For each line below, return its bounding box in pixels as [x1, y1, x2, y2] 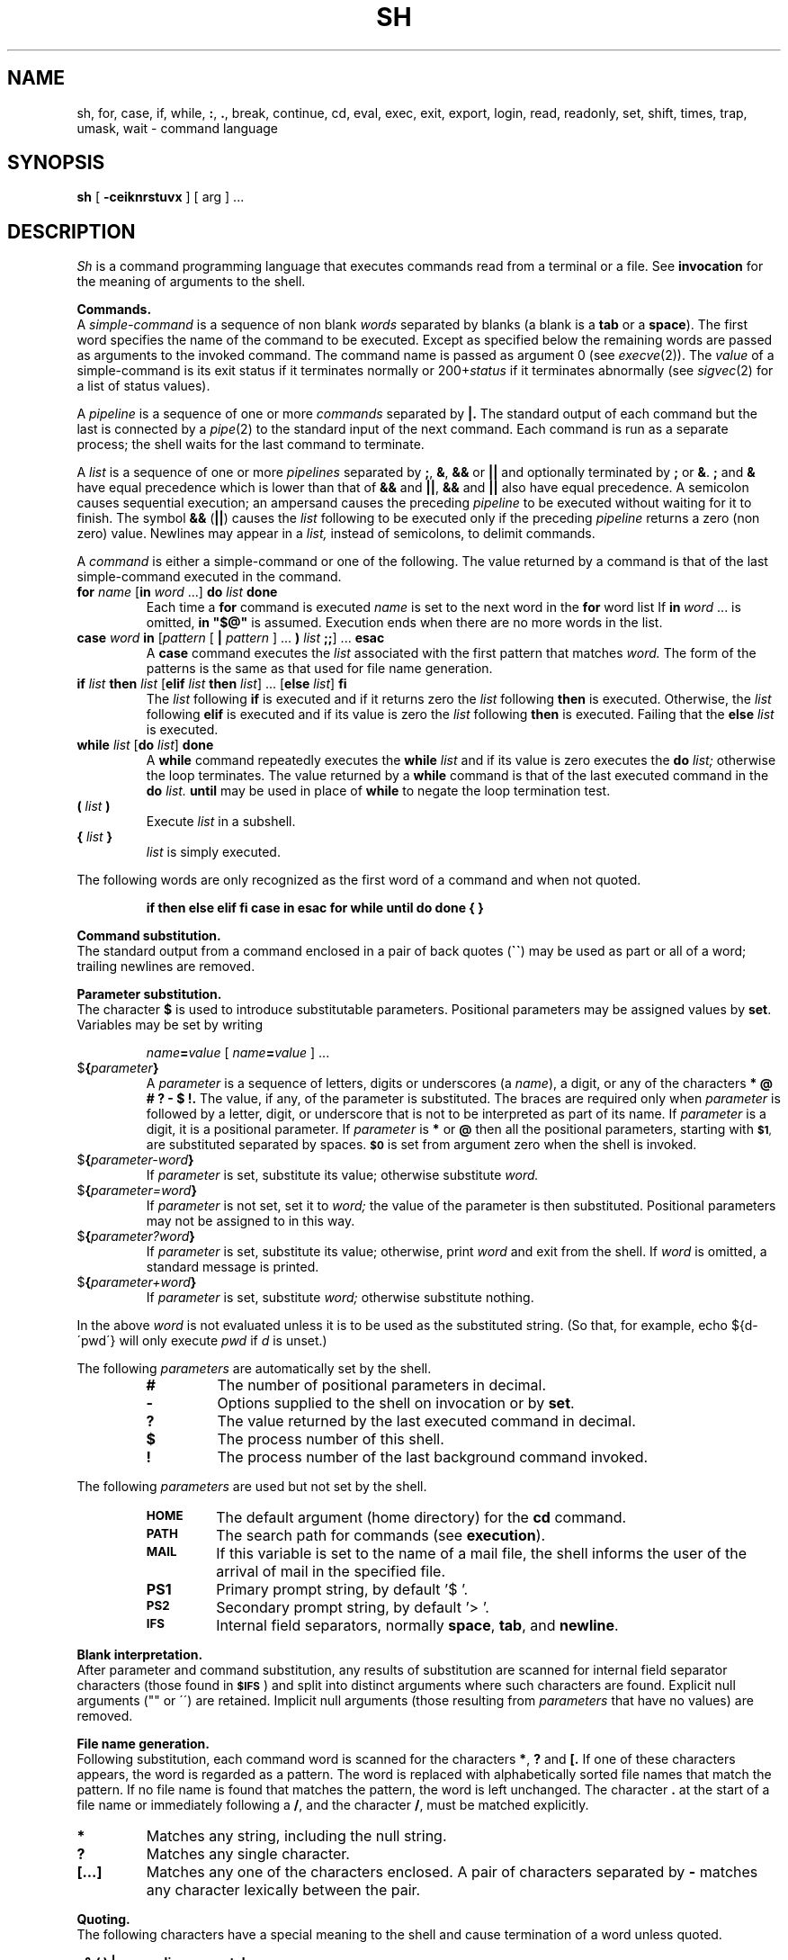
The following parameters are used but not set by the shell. [76, 1479, 427, 1495]
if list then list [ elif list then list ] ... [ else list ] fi [76, 676, 347, 692]
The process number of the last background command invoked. [217, 1448, 649, 1467]
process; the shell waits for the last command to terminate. [76, 436, 425, 453]
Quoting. [76, 1911, 130, 1928]
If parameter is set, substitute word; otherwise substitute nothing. [146, 1290, 534, 1306]
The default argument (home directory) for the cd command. [216, 1508, 627, 1527]
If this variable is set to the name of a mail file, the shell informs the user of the [216, 1544, 747, 1563]
